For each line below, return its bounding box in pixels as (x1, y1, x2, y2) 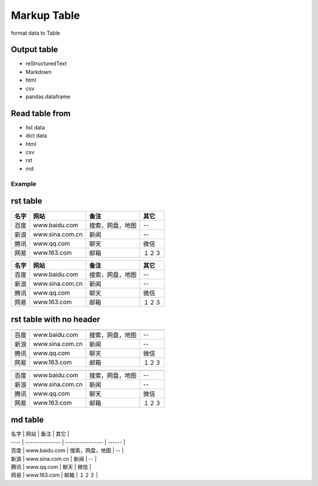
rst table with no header (11, 314, 100, 324)
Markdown (25, 68, 52, 75)
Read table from (11, 108, 71, 118)
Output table (11, 45, 58, 55)
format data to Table (11, 29, 60, 36)
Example (11, 179, 37, 188)
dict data (25, 132, 47, 139)
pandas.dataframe (25, 93, 71, 100)
